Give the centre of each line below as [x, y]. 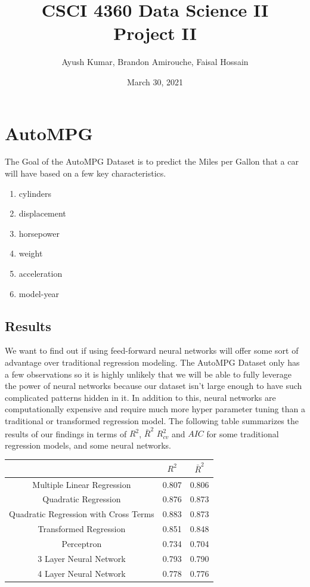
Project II [155, 33]
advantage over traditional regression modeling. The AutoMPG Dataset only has [152, 362]
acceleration [41, 273]
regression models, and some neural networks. [88, 445]
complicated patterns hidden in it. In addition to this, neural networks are [140, 397]
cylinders [35, 193]
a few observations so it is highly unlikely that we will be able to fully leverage [148, 374]
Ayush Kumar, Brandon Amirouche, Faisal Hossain [155, 62]
